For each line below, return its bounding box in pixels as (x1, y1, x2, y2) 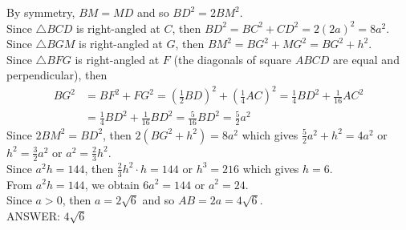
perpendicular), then (6, 67, 108, 83)
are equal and (333, 50, 400, 67)
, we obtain (84, 176, 140, 192)
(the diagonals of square (173, 50, 291, 67)
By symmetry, (6, 4, 75, 20)
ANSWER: (6, 207, 60, 224)
